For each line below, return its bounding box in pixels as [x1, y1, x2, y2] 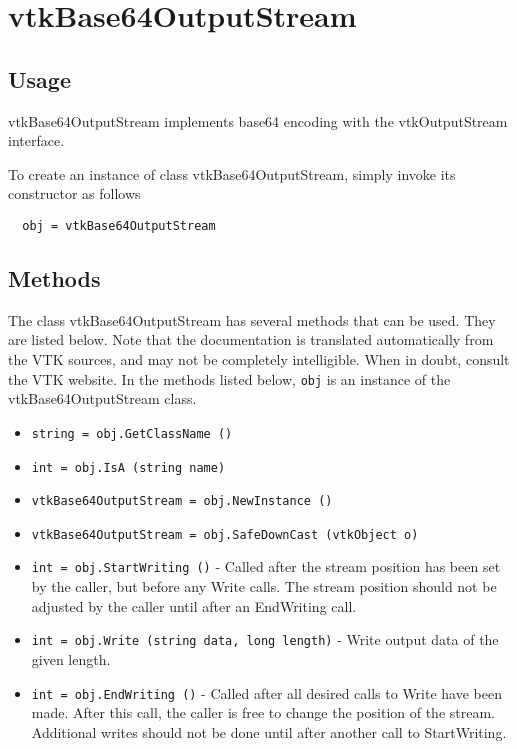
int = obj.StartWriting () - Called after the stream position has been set [31, 556, 501, 577]
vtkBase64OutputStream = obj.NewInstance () [31, 494, 333, 509]
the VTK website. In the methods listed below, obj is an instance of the [8, 368, 451, 389]
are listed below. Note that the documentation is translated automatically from [8, 329, 494, 350]
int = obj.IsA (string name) [31, 460, 226, 475]
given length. [31, 648, 111, 669]
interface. [8, 130, 65, 151]
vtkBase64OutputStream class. [8, 388, 197, 409]
